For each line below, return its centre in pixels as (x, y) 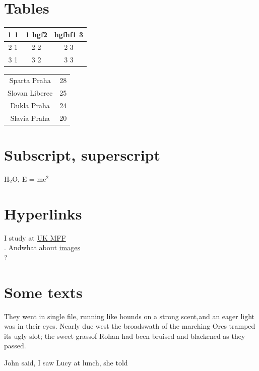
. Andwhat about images (42, 247)
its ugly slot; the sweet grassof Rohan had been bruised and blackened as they (125, 336)
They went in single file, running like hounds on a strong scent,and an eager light (129, 316)
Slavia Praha (30, 118)
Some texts (43, 292)
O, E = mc (29, 178)
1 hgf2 (36, 34)
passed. (15, 346)
